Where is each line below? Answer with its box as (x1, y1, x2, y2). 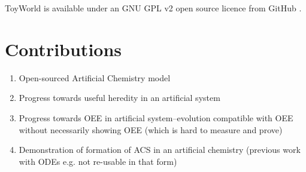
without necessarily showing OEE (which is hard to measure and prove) (19, 123, 283, 136)
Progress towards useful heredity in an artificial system (19, 91, 220, 104)
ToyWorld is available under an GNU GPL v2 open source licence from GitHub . (5, 2, 302, 14)
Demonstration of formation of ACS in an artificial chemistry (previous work (19, 143, 301, 156)
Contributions (5, 36, 122, 61)
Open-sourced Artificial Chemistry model (19, 71, 171, 84)
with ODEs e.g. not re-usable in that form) (19, 155, 177, 167)
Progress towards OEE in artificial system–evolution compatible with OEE (19, 111, 293, 124)
